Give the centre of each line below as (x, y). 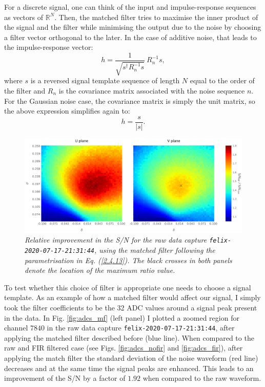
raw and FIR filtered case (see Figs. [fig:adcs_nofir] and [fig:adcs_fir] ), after (124, 348)
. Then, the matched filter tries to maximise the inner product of (156, 17)
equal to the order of (222, 80)
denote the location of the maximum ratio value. (100, 270)
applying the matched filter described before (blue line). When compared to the (129, 337)
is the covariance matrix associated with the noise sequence (152, 91)
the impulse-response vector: (49, 47)
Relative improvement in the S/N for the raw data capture (116, 240)
